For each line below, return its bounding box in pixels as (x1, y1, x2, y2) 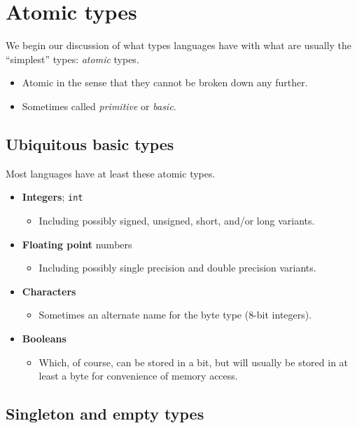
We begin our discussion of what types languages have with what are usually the (6, 38, 352, 53)
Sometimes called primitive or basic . (22, 98, 176, 113)
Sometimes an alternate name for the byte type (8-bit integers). (38, 307, 312, 322)
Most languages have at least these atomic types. (6, 166, 216, 180)
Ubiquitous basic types (6, 133, 174, 154)
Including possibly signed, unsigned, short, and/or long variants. (38, 213, 315, 227)
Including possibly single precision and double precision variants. (38, 260, 316, 275)
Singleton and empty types (6, 403, 204, 424)
